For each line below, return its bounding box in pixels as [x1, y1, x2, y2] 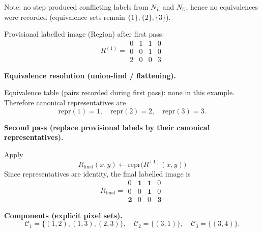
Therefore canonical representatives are [4, 97, 126, 108]
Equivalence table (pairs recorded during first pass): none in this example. [4, 87, 235, 98]
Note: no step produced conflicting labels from [4, 2, 149, 12]
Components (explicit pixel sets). [4, 210, 123, 220]
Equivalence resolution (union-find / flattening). [4, 70, 176, 80]
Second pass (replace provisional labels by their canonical [4, 122, 210, 132]
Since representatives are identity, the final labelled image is [4, 168, 191, 179]
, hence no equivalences [186, 2, 258, 12]
